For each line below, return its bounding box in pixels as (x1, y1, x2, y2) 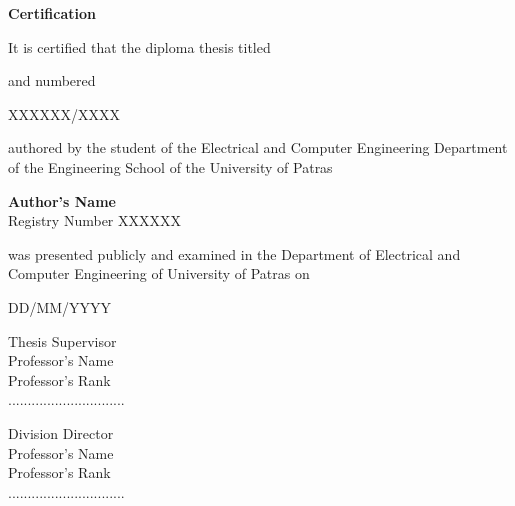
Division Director (8, 422, 114, 443)
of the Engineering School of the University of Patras (8, 156, 333, 177)
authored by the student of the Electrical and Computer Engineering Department (8, 137, 508, 158)
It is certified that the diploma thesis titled (8, 36, 271, 57)
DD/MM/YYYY (8, 296, 112, 317)
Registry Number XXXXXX (8, 210, 182, 231)
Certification (8, 3, 97, 23)
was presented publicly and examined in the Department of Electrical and (8, 243, 461, 264)
